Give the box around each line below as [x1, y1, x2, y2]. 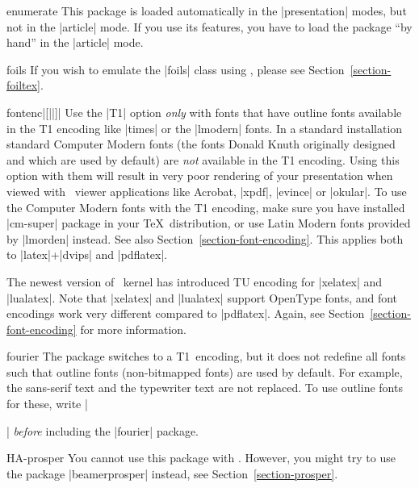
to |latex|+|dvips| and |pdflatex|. [6, 246, 168, 263]
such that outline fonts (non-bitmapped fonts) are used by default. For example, [6, 363, 403, 380]
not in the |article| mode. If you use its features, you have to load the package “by [6, 18, 413, 35]
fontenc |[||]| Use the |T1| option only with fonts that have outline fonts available [6, 103, 402, 120]
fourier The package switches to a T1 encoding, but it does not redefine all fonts [6, 348, 406, 365]
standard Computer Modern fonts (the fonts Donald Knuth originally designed [6, 136, 396, 152]
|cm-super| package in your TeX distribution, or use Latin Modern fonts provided [6, 215, 411, 231]
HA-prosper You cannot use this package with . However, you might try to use [6, 449, 396, 466]
